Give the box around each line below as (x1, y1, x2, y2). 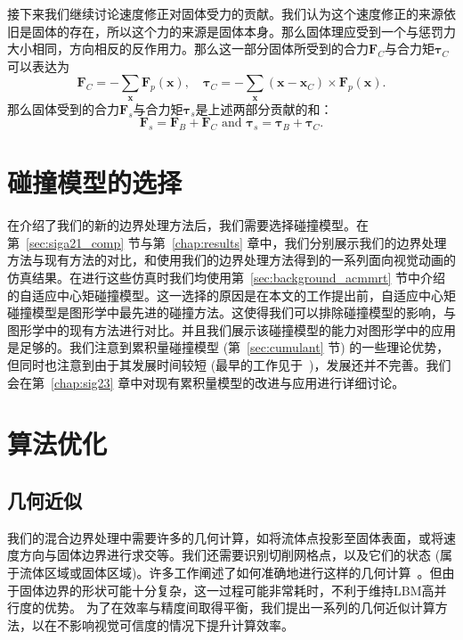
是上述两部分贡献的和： (195, 99, 333, 118)
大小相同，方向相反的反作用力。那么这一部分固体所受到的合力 (7, 39, 369, 58)
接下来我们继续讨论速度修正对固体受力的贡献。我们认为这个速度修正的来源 (7, 4, 443, 22)
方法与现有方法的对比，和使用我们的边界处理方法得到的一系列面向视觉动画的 (7, 250, 456, 269)
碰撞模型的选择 (7, 164, 183, 201)
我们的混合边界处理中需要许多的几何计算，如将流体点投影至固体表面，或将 (7, 528, 443, 546)
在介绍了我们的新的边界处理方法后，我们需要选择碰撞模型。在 (7, 216, 369, 234)
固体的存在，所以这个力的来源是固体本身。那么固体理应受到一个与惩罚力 (31, 21, 456, 40)
